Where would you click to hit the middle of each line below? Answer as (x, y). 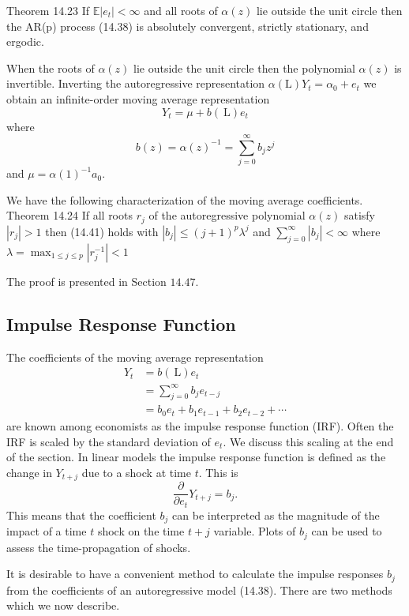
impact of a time (47, 531)
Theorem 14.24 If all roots (69, 215)
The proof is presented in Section (86, 281)
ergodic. (25, 41)
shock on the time (141, 531)
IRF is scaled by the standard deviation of (109, 441)
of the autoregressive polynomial (227, 215)
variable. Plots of (255, 531)
